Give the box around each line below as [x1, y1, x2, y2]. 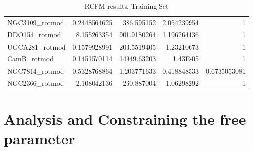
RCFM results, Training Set [84, 1, 169, 11]
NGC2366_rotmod [7, 78, 64, 88]
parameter [4, 128, 75, 148]
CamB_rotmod [7, 53, 54, 64]
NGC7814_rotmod [7, 66, 64, 76]
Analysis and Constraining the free [4, 109, 246, 129]
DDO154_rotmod [7, 29, 61, 39]
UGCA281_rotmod [7, 41, 66, 51]
